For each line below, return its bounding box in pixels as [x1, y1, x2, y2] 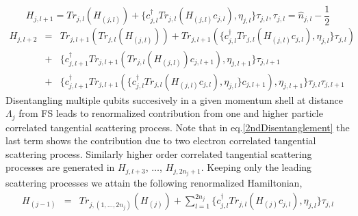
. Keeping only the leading [201, 160, 312, 174]
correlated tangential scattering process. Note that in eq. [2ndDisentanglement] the [5, 120, 350, 134]
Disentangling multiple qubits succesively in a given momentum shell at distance [5, 92, 343, 107]
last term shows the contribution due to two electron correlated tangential [5, 133, 316, 148]
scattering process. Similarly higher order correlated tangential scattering [5, 146, 312, 161]
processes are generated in [5, 160, 115, 174]
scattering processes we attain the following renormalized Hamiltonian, [5, 176, 303, 190]
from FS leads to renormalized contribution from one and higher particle [18, 106, 323, 120]
